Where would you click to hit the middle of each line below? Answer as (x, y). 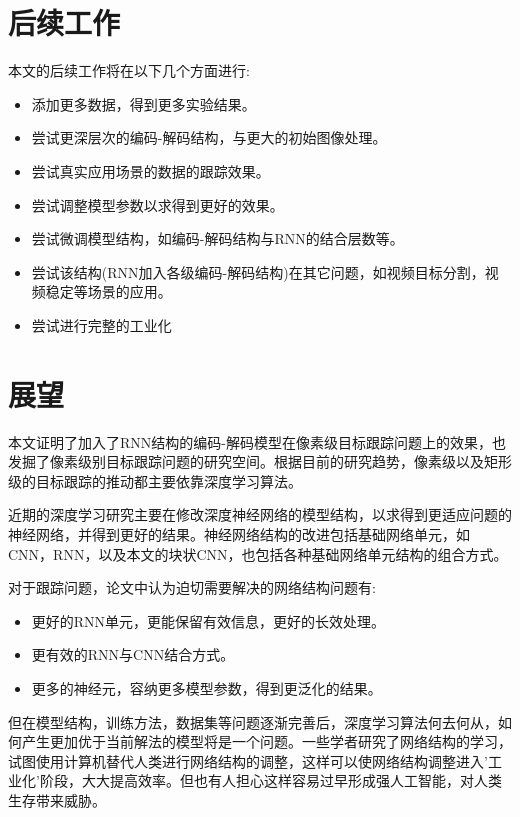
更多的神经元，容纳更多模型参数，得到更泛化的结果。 (206, 687)
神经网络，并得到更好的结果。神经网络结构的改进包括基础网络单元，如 (239, 533)
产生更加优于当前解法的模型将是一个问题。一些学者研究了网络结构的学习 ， (266, 741)
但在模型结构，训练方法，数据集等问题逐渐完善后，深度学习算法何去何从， (253, 721)
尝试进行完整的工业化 (101, 324)
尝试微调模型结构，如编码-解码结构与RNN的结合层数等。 (217, 238)
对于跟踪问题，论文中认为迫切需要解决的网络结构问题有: (192, 587)
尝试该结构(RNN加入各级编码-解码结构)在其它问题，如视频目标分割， (258, 271)
